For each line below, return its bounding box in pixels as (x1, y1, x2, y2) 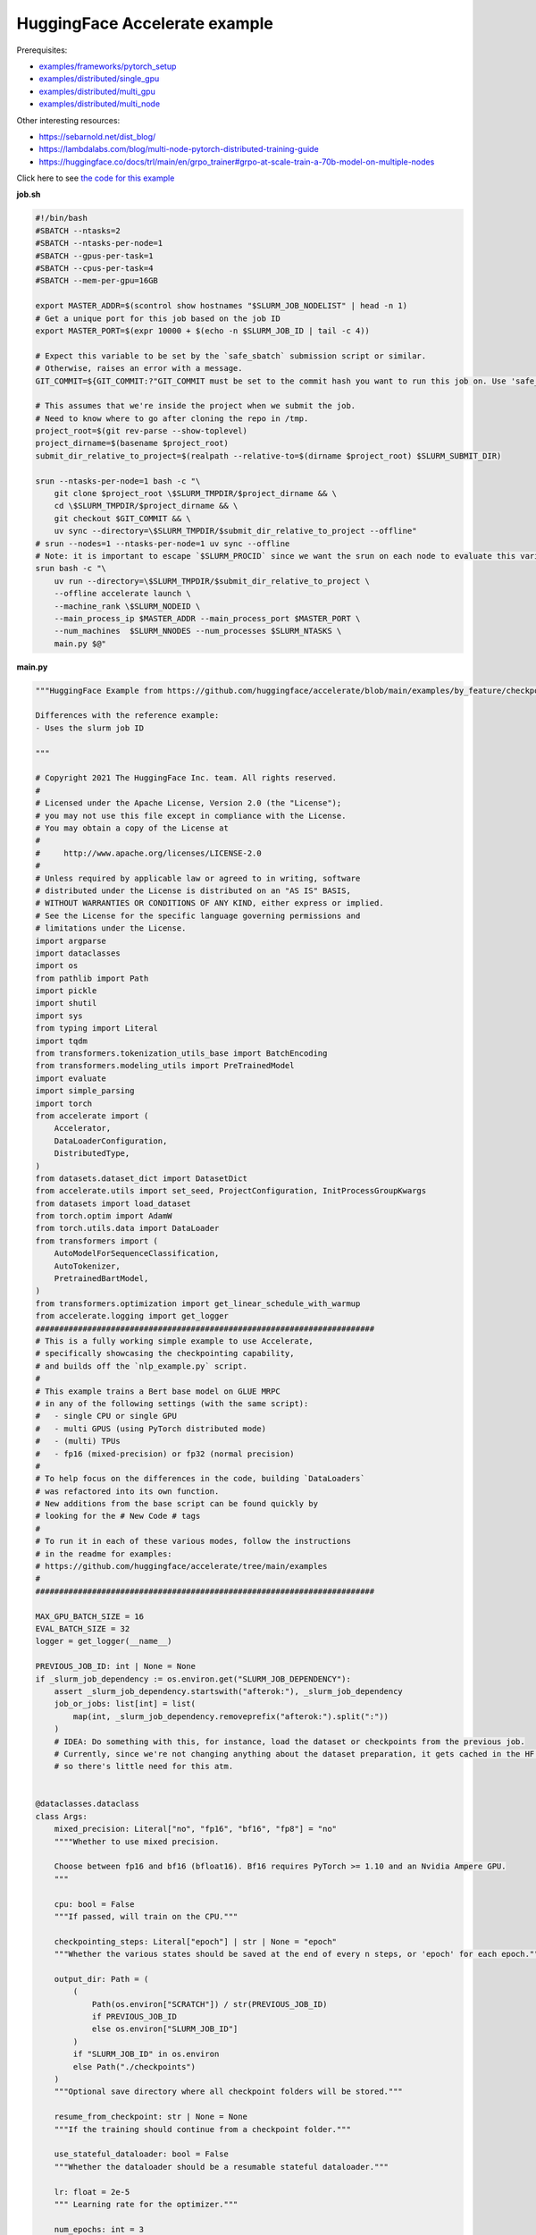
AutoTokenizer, (54, 1261, 121, 1271)
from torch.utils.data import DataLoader (35, 1223, 220, 1234)
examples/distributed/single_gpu (38, 73, 160, 84)
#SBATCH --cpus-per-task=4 (35, 264, 154, 273)
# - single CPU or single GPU (35, 1411, 178, 1421)
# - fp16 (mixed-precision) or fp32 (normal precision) (35, 1448, 295, 1459)
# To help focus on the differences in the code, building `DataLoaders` (35, 1473, 365, 1484)
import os (35, 961, 79, 971)
